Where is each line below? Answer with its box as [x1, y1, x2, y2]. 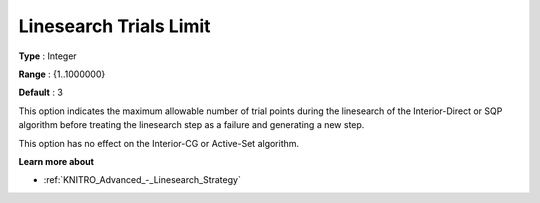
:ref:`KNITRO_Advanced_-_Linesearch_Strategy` [43, 174, 242, 186]
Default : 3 [18, 86, 64, 99]
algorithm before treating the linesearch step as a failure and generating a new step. [18, 119, 365, 131]
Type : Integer [18, 50, 77, 62]
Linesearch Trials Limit [18, 15, 211, 37]
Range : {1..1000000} [18, 68, 106, 80]
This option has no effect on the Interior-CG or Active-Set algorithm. [18, 137, 300, 149]
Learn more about [18, 155, 95, 167]
